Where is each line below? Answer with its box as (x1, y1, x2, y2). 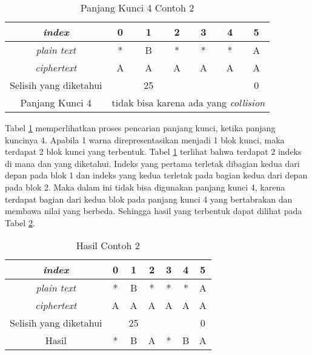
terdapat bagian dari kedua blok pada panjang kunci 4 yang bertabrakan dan (5, 192, 293, 205)
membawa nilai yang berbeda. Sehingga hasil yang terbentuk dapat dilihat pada (5, 204, 302, 217)
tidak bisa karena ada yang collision (111, 96, 265, 109)
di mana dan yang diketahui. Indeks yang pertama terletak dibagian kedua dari (5, 157, 300, 169)
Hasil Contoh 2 (76, 238, 140, 253)
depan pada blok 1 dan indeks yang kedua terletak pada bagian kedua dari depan (5, 169, 308, 181)
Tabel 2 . (5, 216, 35, 229)
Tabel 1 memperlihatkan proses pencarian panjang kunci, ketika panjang (5, 122, 276, 134)
